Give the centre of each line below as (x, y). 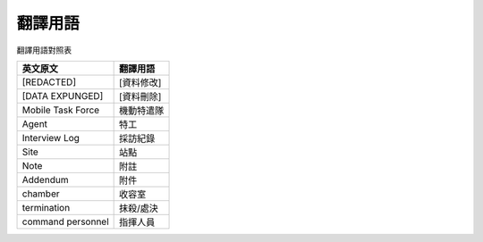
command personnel (65, 221)
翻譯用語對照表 (44, 50)
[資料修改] (140, 82)
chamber (41, 194)
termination (46, 207)
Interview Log (51, 138)
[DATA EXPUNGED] (63, 96)
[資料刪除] (140, 96)
